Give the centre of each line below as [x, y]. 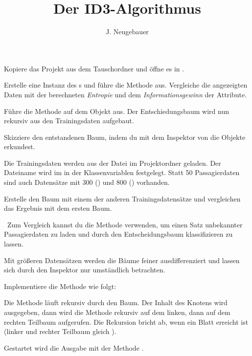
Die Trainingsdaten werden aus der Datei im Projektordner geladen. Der [113, 163]
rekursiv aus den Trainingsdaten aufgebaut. [69, 121]
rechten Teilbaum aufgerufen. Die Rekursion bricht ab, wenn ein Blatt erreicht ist [126, 322]
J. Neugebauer [127, 32]
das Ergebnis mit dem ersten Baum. [58, 208]
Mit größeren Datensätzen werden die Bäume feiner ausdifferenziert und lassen [122, 260]
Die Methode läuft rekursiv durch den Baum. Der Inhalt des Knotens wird [116, 302]
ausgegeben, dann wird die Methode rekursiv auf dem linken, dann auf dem [117, 312]
